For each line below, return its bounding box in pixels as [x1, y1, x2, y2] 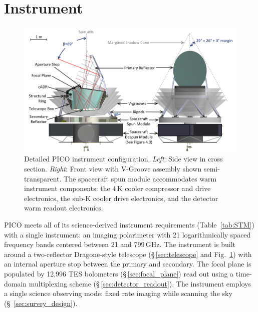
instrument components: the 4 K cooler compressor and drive [24, 183, 211, 193]
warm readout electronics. [24, 202, 103, 213]
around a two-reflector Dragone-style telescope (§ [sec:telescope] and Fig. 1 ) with [4, 248, 252, 259]
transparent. [24, 173, 62, 183]
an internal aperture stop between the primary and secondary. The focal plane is [4, 258, 251, 269]
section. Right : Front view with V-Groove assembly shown [24, 163, 202, 173]
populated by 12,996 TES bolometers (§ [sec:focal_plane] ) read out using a [4, 268, 234, 278]
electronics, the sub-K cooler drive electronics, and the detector [24, 192, 218, 203]
